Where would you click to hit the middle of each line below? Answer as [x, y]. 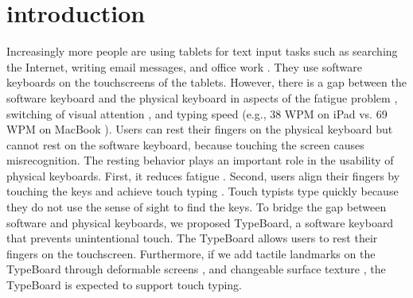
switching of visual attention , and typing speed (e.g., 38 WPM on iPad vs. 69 [197, 113]
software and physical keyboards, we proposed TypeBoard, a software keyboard [200, 222]
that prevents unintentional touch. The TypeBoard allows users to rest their [192, 238]
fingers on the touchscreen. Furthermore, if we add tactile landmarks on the [191, 253]
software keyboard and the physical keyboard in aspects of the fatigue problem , [202, 97]
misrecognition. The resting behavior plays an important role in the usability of [200, 160]
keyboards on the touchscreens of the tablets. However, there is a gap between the [206, 82]
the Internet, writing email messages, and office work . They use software [184, 66]
